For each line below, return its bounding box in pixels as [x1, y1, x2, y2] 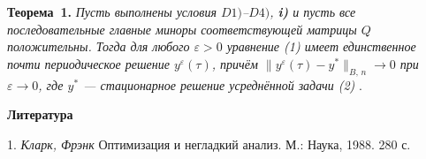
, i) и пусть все [270, 3, 356, 20]
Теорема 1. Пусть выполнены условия [7, 3, 217, 20]
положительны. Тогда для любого [7, 37, 190, 56]
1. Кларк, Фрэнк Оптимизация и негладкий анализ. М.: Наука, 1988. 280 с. [7, 134, 411, 153]
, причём [211, 54, 258, 72]
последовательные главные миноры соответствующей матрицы [7, 19, 357, 38]
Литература [7, 105, 73, 124]
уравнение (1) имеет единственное [226, 37, 416, 56]
